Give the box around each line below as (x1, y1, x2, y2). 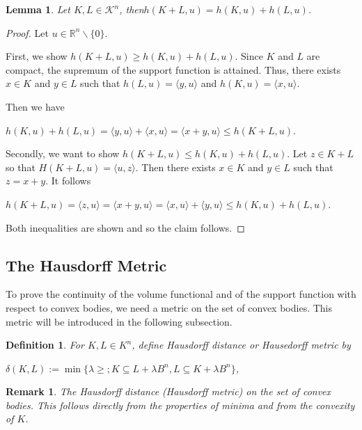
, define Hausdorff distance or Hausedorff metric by (132, 337, 351, 352)
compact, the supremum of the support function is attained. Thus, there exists (6, 62, 341, 77)
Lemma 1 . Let (6, 2, 70, 16)
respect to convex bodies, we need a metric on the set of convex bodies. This (6, 300, 332, 314)
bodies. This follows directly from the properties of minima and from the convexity (6, 397, 355, 412)
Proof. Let (6, 25, 49, 40)
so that (6, 159, 36, 174)
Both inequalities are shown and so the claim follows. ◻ (6, 220, 245, 234)
